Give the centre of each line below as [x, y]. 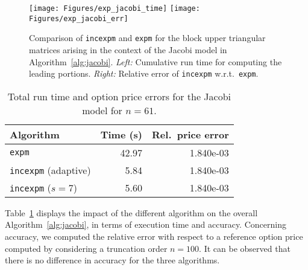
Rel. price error [190, 134]
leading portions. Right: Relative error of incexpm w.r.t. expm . [144, 73]
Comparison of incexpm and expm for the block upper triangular [147, 38]
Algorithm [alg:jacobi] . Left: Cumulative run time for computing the [156, 61]
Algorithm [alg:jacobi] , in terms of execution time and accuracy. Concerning [146, 224]
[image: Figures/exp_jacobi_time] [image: [115, 8]
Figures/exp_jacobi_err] [79, 18]
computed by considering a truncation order [86, 248]
